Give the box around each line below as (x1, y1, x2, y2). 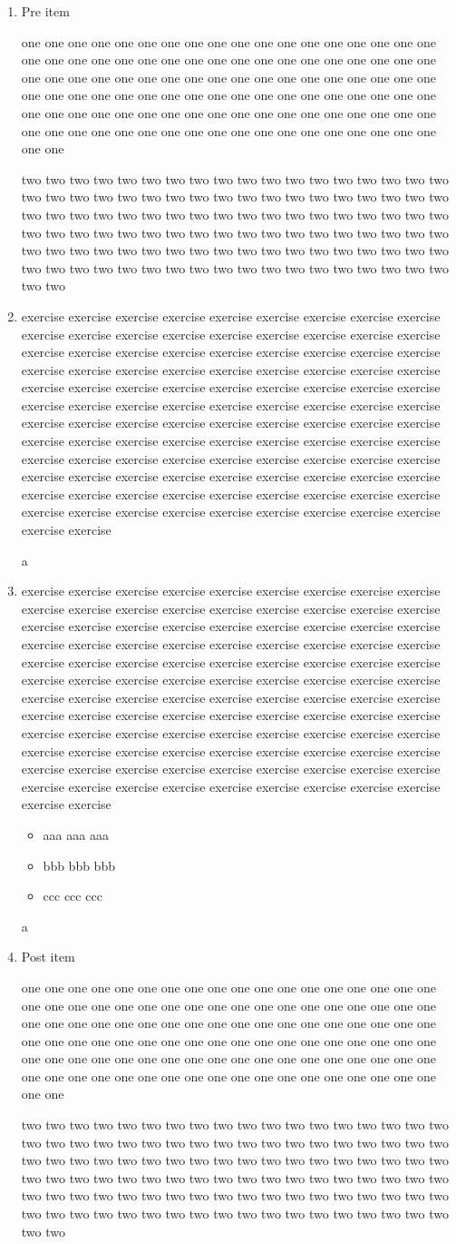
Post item (21, 947, 75, 966)
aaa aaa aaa (43, 824, 109, 844)
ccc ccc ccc (43, 886, 102, 905)
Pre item (21, 2, 70, 20)
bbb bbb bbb (43, 855, 115, 874)
